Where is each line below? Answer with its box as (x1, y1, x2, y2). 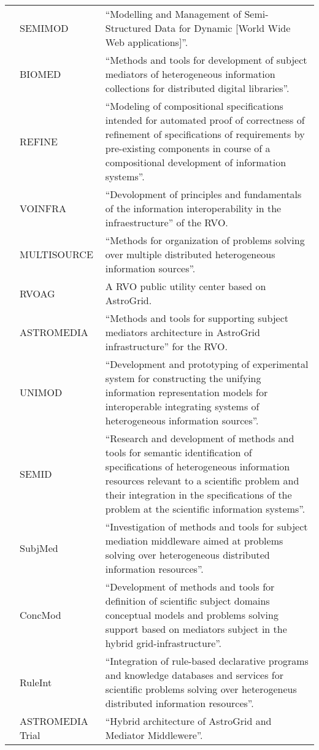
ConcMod (20, 608, 61, 622)
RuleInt (20, 675, 52, 689)
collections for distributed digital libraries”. (105, 81, 290, 95)
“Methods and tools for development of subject (105, 53, 307, 67)
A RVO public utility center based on (105, 279, 266, 293)
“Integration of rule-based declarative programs (105, 654, 309, 668)
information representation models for (105, 385, 268, 399)
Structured (105, 21, 152, 35)
